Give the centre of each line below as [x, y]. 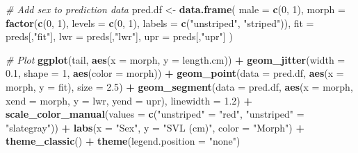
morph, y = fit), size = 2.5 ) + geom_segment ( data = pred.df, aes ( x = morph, [179, 86]
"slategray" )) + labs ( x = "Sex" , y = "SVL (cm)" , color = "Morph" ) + [155, 127]
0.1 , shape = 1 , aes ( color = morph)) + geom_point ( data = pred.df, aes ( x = [175, 73]
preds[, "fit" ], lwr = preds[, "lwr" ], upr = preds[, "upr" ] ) [119, 36]
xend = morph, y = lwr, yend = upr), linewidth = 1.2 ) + [129, 100]
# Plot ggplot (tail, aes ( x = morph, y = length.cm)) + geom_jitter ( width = [176, 59]
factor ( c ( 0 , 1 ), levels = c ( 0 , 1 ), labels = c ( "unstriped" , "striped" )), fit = [160, 22]
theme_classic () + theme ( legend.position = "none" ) [123, 141]
